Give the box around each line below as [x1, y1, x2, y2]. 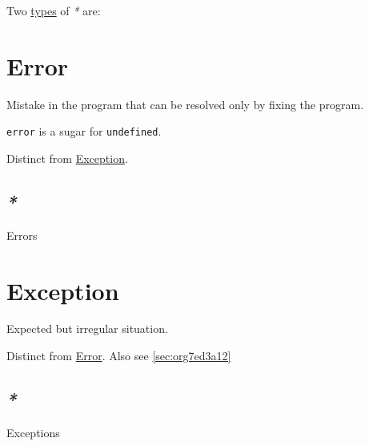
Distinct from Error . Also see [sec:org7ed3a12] [6, 347, 231, 364]
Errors [6, 226, 38, 243]
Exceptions [6, 424, 60, 440]
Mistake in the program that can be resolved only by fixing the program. [6, 95, 364, 112]
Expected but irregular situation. [6, 320, 168, 337]
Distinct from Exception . [6, 149, 128, 166]
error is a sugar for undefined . [6, 123, 162, 140]
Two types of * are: [6, 2, 101, 18]
